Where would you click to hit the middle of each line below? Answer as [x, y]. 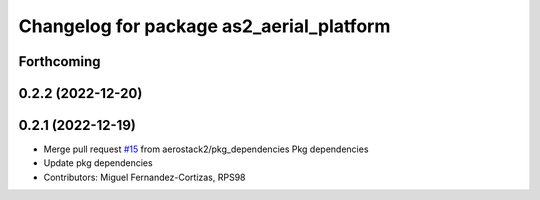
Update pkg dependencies [98, 163]
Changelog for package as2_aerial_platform [204, 26]
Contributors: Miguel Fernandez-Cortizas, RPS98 [144, 177]
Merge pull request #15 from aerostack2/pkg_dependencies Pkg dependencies [206, 149]
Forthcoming [59, 61]
